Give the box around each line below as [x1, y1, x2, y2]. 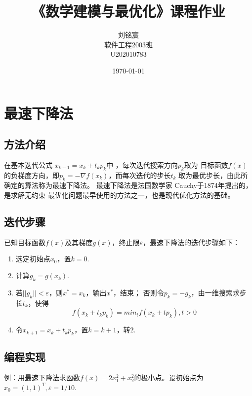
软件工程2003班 [104, 39, 153, 49]
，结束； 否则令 [113, 287, 164, 297]
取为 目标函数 [184, 159, 228, 170]
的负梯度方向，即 [4, 170, 59, 180]
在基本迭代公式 [4, 159, 52, 170]
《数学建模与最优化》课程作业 [31, 1, 225, 21]
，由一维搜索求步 [191, 287, 247, 297]
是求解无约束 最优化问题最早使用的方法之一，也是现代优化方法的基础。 [4, 190, 235, 200]
